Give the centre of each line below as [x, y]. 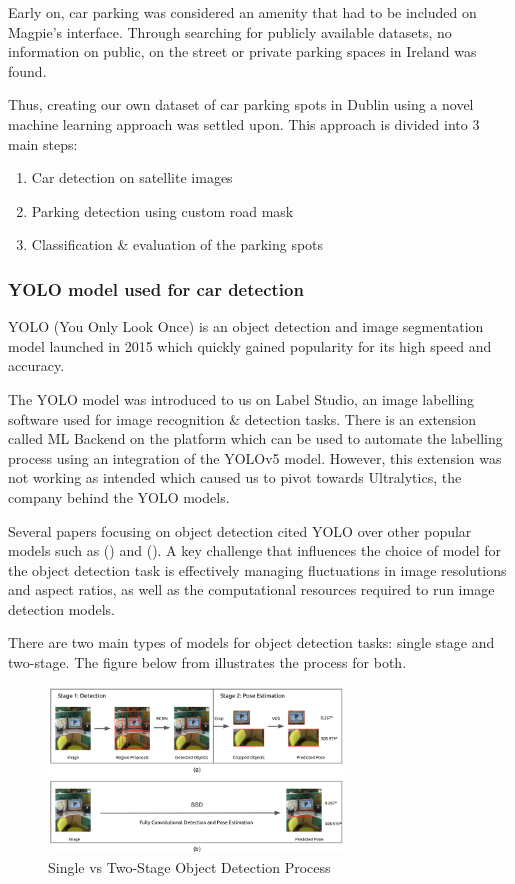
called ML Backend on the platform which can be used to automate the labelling [255, 438]
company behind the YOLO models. [119, 496]
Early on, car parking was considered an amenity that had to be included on [242, 12]
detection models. [62, 608]
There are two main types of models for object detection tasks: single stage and [251, 642]
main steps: [43, 143]
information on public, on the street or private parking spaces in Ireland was [242, 51]
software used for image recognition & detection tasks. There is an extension [242, 418]
